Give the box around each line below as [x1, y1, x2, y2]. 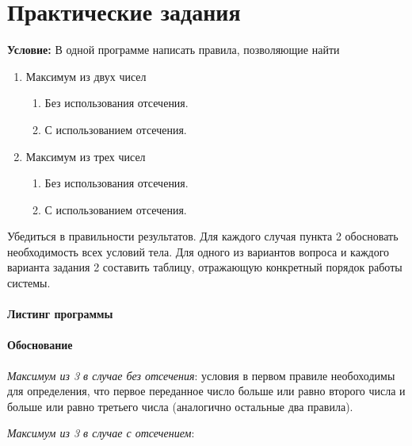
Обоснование [7, 336, 73, 353]
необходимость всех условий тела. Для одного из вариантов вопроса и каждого [7, 243, 390, 260]
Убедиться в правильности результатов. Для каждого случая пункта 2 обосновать [7, 228, 399, 244]
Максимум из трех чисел [25, 148, 146, 164]
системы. [7, 275, 51, 291]
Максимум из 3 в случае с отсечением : [7, 425, 195, 441]
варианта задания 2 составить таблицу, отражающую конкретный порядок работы [7, 259, 402, 275]
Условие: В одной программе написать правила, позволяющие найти [7, 41, 340, 58]
